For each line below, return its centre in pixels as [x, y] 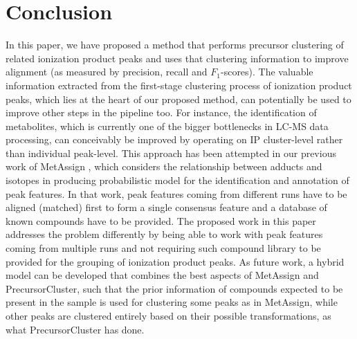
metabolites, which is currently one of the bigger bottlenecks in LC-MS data [167, 126]
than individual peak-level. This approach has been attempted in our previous [171, 153]
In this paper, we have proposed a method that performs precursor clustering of [175, 45]
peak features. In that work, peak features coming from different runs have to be [176, 193]
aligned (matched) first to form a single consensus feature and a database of [166, 207]
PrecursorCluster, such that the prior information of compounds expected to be [174, 288]
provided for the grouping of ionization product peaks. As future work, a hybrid [175, 261]
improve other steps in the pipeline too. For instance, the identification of [161, 112]
